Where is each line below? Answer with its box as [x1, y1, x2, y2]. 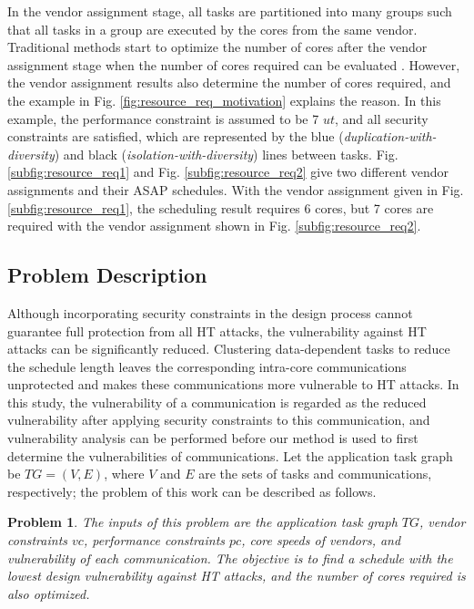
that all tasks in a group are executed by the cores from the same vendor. [7, 19, 418, 38]
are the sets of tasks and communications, [198, 464, 432, 483]
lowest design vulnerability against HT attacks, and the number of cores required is [7, 566, 466, 585]
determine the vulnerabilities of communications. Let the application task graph [7, 446, 453, 465]
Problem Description [7, 261, 207, 289]
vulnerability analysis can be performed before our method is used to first [7, 428, 419, 448]
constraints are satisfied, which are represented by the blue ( [7, 127, 344, 146]
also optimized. [7, 583, 90, 603]
